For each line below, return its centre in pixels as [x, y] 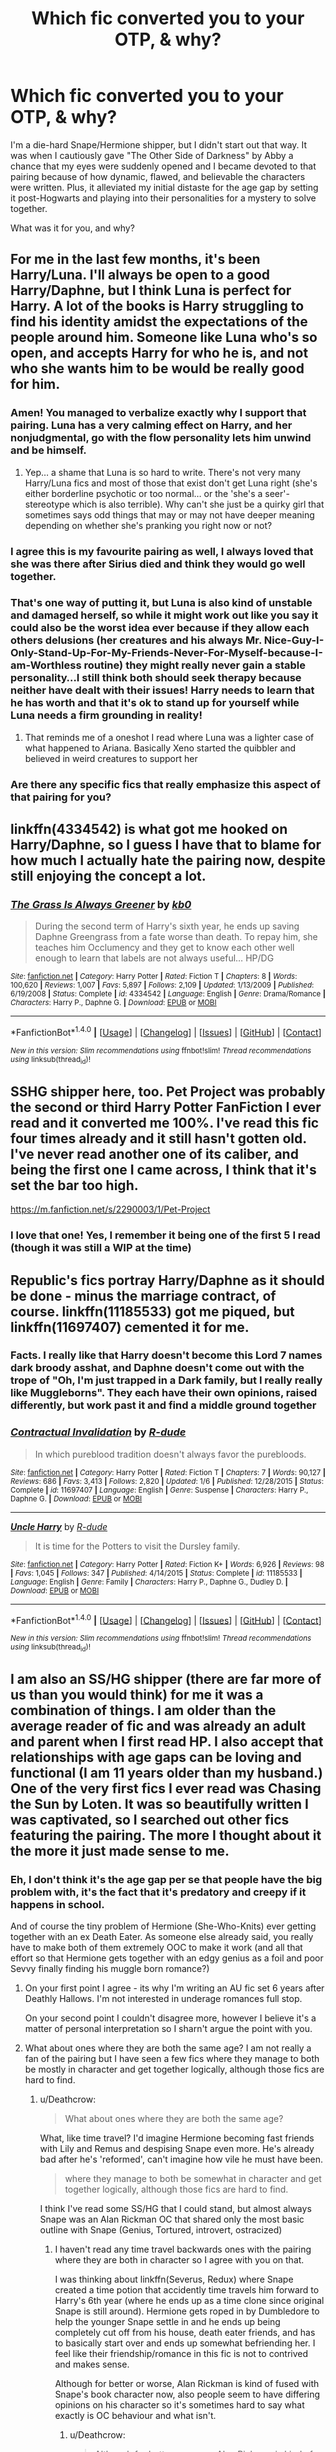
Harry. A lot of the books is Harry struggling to [157, 306]
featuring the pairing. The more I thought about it [166, 1835]
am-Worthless [46, 665]
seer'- [277, 493]
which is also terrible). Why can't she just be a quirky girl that [198, 504]
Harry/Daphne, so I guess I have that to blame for [166, 845]
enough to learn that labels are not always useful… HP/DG [154, 958]
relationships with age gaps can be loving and [156, 1757]
